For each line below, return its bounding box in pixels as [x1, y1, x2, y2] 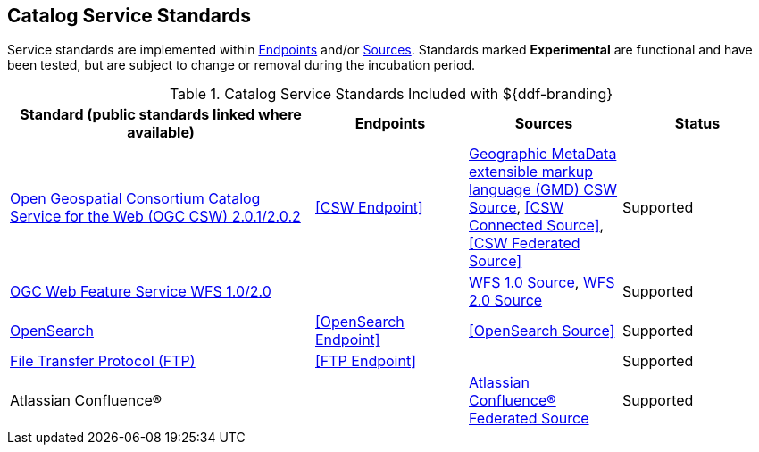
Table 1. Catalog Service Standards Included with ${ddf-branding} [169, 85, 613, 104]
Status [674, 114, 721, 133]
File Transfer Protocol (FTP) [10, 352, 196, 371]
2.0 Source [469, 291, 543, 310]
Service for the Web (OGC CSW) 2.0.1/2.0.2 [10, 207, 301, 226]
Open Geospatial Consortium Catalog [10, 189, 261, 208]
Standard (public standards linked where [20, 105, 302, 124]
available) [127, 123, 195, 142]
